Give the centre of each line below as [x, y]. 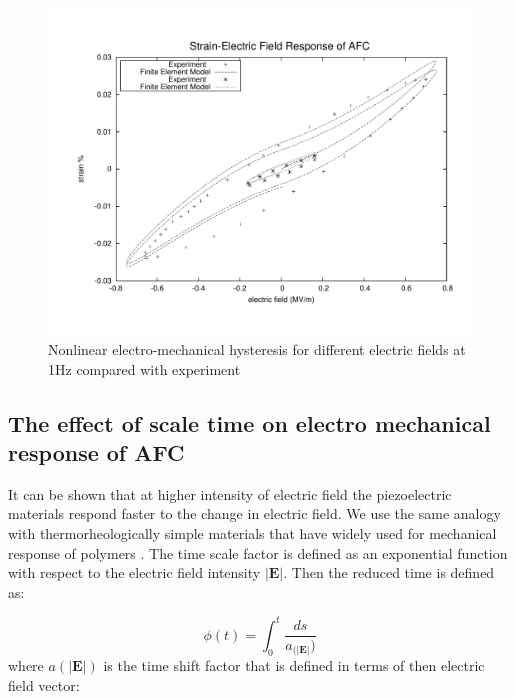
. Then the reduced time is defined [389, 572]
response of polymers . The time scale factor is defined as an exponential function [258, 552]
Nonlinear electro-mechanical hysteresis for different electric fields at [257, 349]
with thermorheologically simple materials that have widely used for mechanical [252, 533]
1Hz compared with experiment [144, 368]
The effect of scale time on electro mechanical [249, 422]
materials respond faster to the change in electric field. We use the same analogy [254, 513]
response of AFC [96, 452]
